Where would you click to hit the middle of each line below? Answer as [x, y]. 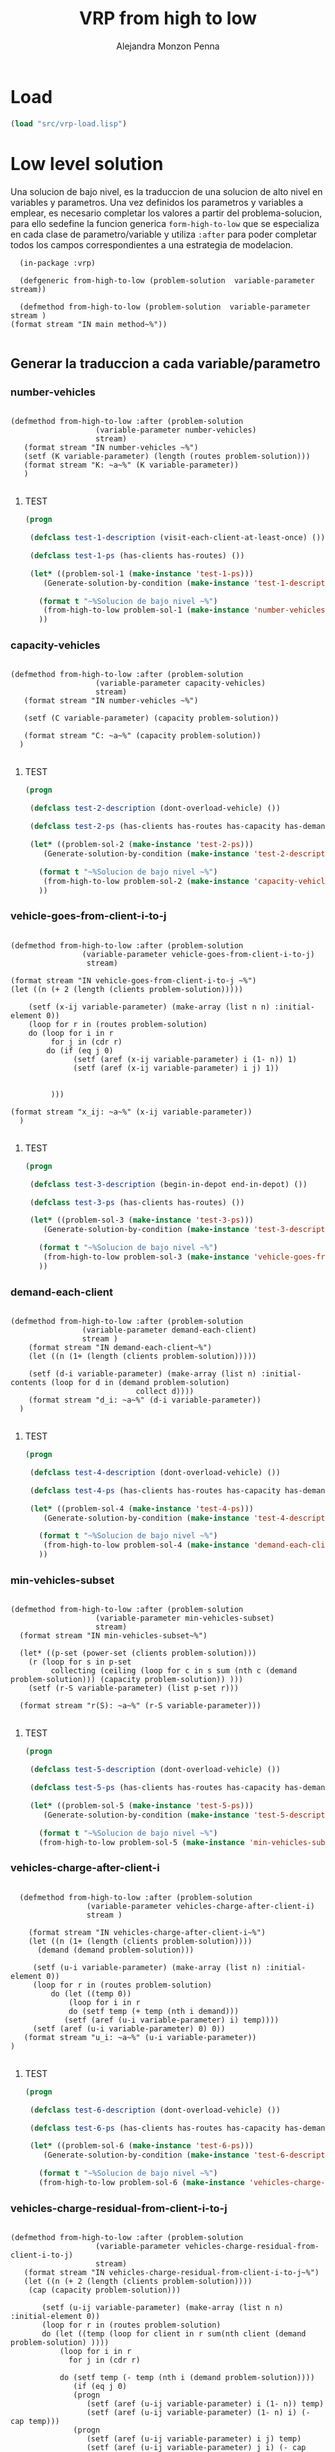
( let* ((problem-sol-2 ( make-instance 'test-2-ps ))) [141, 845]
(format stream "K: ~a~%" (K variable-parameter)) [131, 465]
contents [28, 1383]
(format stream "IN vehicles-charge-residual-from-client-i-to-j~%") [171, 2273]
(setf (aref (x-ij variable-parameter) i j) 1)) [176, 1068]
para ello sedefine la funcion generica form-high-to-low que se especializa [165, 223]
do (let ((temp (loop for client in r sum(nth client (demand [174, 2334]
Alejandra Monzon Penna [168, 46]
